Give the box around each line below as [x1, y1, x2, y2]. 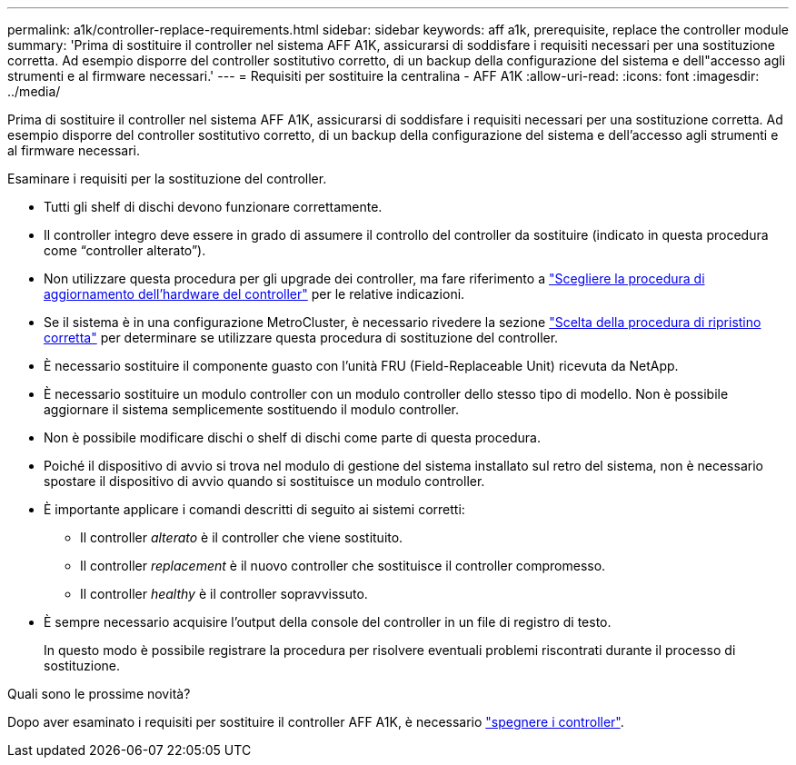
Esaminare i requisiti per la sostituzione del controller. [7, 171, 327, 186]
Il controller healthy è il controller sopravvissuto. [80, 586, 368, 601]
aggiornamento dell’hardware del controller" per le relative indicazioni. [44, 286, 465, 302]
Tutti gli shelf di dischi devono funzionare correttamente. [44, 199, 383, 214]
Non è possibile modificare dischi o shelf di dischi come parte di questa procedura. [44, 430, 541, 445]
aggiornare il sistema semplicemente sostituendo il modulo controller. [44, 402, 460, 417]
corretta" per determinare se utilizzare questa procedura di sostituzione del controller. [44, 330, 559, 345]
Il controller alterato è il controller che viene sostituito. [80, 530, 403, 545]
